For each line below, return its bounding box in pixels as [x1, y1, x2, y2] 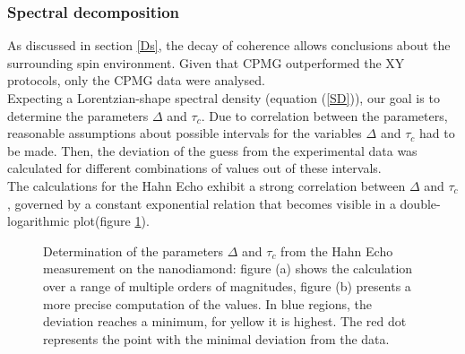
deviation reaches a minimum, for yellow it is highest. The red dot [43, 312, 407, 331]
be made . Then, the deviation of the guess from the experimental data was [7, 141, 418, 160]
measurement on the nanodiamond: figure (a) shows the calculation [43, 259, 413, 278]
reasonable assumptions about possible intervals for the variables [7, 124, 362, 142]
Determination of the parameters [43, 241, 224, 260]
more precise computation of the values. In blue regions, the [43, 294, 373, 313]
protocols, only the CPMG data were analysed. [7, 71, 265, 90]
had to [418, 124, 455, 142]
